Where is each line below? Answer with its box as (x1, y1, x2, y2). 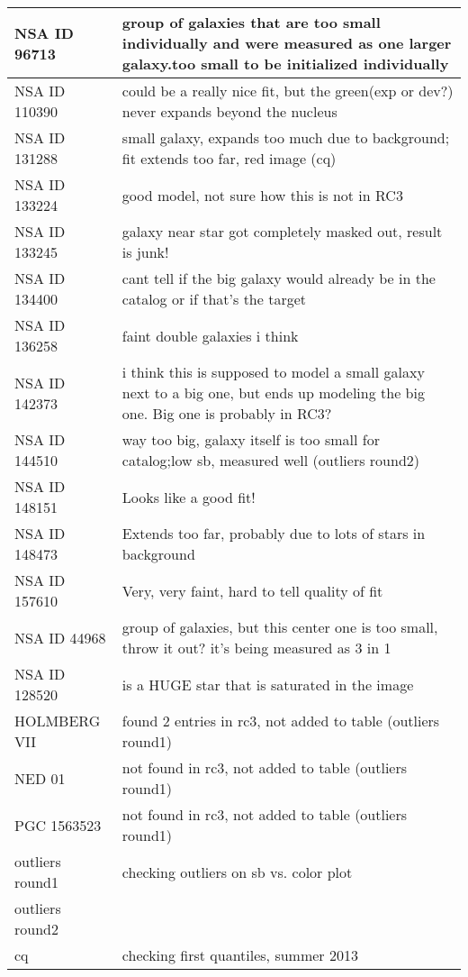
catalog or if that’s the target (121, 288, 307, 309)
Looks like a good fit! (121, 486, 256, 507)
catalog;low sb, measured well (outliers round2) (121, 450, 420, 470)
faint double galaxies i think (121, 324, 299, 346)
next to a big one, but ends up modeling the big (121, 382, 425, 403)
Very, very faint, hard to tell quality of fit (121, 580, 383, 601)
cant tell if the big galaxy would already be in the (121, 268, 436, 288)
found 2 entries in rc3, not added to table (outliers (121, 710, 440, 731)
